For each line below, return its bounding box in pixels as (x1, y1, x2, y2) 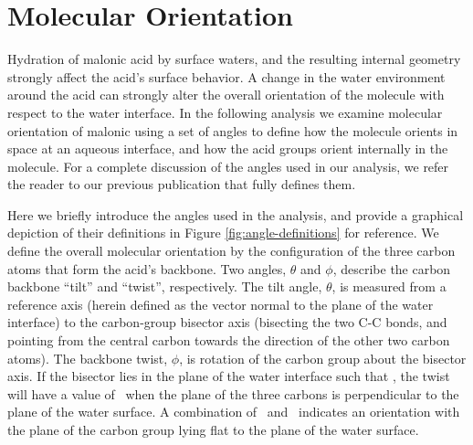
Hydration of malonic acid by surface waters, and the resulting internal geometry (7, 49, 461, 69)
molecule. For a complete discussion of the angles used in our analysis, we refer (7, 156, 449, 175)
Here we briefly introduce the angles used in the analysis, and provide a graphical (7, 205, 464, 224)
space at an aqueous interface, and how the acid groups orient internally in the (7, 139, 448, 158)
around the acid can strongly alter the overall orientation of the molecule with (7, 85, 445, 104)
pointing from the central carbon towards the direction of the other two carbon (7, 331, 450, 350)
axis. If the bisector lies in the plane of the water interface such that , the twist (7, 366, 450, 386)
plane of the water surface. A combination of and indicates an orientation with (7, 402, 460, 421)
